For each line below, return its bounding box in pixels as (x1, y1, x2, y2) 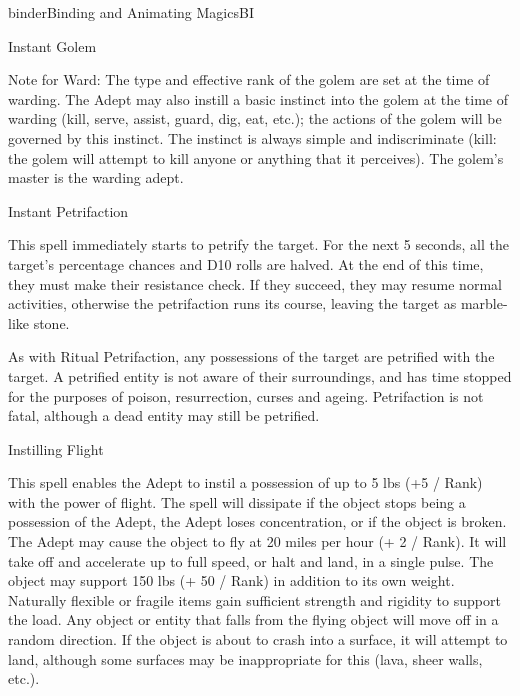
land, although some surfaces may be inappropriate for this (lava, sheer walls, (8, 648, 483, 669)
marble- (460, 293, 508, 314)
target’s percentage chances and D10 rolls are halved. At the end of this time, (8, 253, 484, 274)
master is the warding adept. (8, 167, 184, 188)
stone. (33, 312, 70, 333)
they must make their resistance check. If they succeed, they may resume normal (8, 273, 502, 294)
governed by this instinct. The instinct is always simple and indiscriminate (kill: (8, 127, 497, 148)
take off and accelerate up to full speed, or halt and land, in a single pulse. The (8, 550, 494, 571)
